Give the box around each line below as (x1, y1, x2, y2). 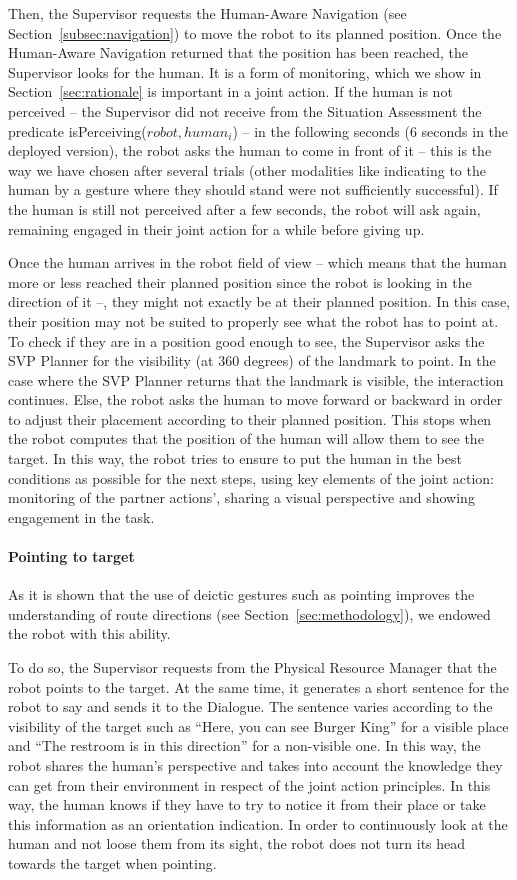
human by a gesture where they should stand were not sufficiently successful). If (8, 179, 498, 200)
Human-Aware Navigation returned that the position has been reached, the (8, 42, 468, 63)
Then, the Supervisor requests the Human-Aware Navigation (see (8, 3, 407, 23)
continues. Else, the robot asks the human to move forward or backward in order (8, 389, 503, 410)
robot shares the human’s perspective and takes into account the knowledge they (8, 754, 503, 775)
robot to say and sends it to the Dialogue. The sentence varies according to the (8, 696, 493, 717)
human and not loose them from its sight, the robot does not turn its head (8, 833, 466, 854)
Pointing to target (8, 546, 135, 567)
